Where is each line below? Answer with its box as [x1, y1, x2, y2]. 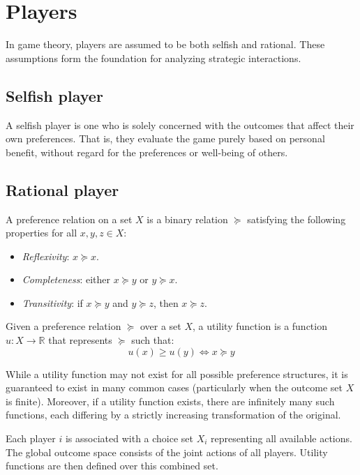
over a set [140, 319, 181, 333]
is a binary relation [147, 211, 228, 226]
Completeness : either [22, 272, 111, 287]
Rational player [6, 179, 119, 200]
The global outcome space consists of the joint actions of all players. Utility [6, 444, 328, 459]
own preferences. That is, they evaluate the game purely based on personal [6, 131, 325, 146]
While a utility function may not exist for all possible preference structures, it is [6, 366, 348, 381]
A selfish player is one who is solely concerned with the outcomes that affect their [6, 117, 354, 132]
